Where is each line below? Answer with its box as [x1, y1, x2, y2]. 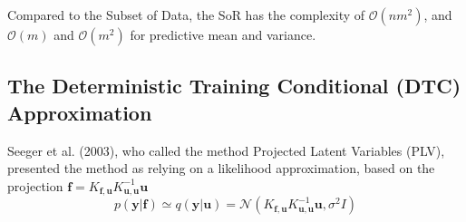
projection [7, 176, 63, 195]
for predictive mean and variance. [130, 25, 316, 43]
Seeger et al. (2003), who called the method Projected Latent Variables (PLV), [7, 140, 445, 159]
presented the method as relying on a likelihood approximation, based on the [7, 159, 435, 178]
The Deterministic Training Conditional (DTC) [7, 72, 461, 100]
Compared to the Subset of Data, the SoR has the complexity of [7, 5, 365, 24]
